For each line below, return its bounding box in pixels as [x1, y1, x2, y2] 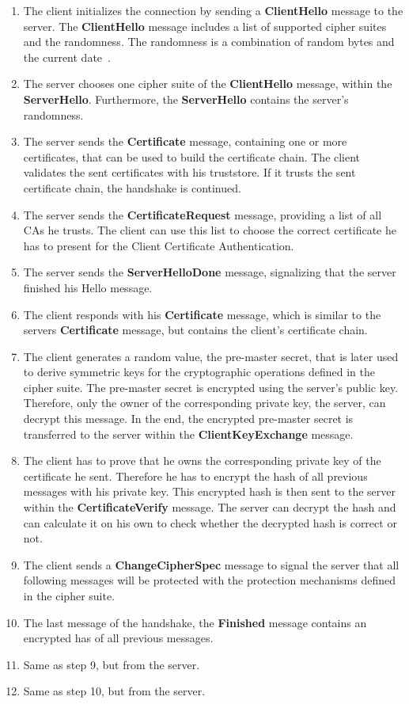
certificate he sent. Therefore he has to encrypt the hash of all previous [23, 467, 368, 484]
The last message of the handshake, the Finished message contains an [23, 614, 367, 630]
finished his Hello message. [23, 279, 153, 295]
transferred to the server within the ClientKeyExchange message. [23, 425, 354, 442]
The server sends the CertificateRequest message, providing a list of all [23, 206, 382, 223]
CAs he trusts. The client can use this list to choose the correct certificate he [23, 222, 396, 238]
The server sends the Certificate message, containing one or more [23, 133, 347, 150]
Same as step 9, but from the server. [23, 656, 200, 672]
